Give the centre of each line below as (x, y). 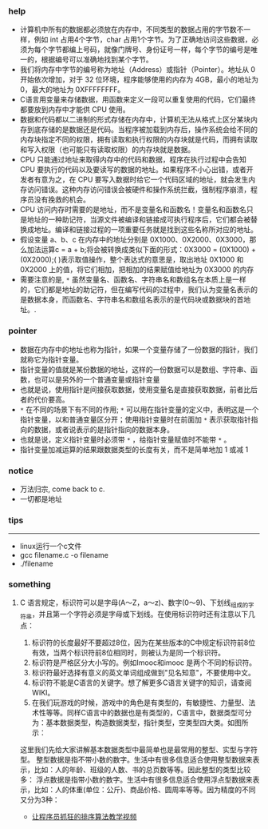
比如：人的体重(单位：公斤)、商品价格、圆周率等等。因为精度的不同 (145, 790)
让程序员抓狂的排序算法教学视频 (84, 817)
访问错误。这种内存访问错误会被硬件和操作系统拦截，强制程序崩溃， (139, 190)
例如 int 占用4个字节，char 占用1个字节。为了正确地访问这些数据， (143, 40)
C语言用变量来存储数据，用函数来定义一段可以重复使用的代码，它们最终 (138, 100)
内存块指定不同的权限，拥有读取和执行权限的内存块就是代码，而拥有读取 (138, 140)
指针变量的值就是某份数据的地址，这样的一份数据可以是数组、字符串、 (135, 369)
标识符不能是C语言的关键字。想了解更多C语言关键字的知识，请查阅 (142, 683)
